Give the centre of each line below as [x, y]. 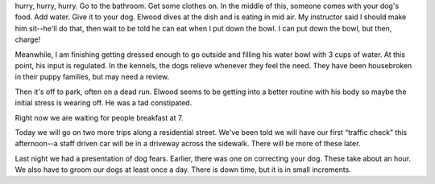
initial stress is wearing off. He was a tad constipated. [104, 103]
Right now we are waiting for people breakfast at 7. [99, 117]
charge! [27, 39]
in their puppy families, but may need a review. [92, 77]
